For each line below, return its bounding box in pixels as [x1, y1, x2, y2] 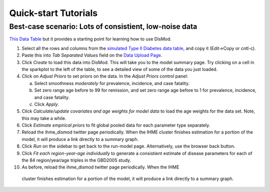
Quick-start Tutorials [9, 7, 97, 18]
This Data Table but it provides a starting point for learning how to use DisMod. [9, 36, 172, 42]
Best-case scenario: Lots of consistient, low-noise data [9, 22, 197, 31]
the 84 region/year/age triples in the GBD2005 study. [21, 157, 131, 163]
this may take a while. [21, 115, 66, 121]
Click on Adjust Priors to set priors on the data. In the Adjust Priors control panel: [21, 73, 188, 79]
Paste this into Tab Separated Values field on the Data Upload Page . [21, 52, 162, 58]
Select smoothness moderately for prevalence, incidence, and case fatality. [34, 80, 190, 86]
